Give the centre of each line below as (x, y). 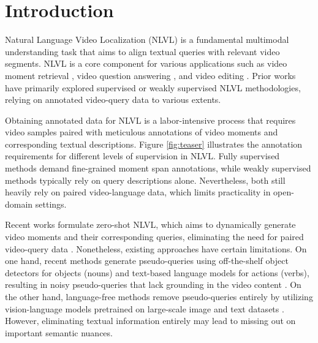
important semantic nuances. (59, 332)
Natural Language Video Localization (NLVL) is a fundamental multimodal (147, 40)
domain (19, 204)
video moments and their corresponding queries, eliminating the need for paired (154, 237)
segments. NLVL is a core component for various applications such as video (146, 63)
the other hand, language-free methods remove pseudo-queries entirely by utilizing (159, 296)
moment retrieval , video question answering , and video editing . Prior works (150, 75)
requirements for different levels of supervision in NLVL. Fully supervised (142, 156)
